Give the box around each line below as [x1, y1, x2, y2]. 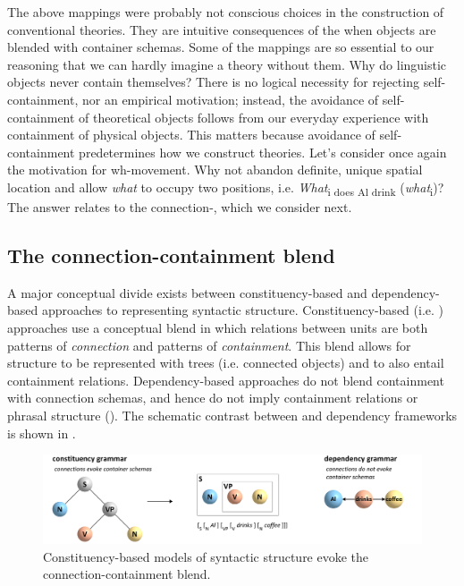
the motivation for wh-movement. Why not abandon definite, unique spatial [7, 160, 423, 179]
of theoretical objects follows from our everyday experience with [79, 107, 429, 126]
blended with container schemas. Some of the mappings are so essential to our [7, 38, 434, 56]
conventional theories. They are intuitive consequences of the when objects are [7, 20, 436, 38]
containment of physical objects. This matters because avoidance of [7, 125, 375, 144]
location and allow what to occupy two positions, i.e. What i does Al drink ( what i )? [7, 177, 444, 199]
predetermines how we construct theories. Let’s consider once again [79, 142, 447, 161]
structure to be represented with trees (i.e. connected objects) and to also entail [7, 353, 444, 372]
